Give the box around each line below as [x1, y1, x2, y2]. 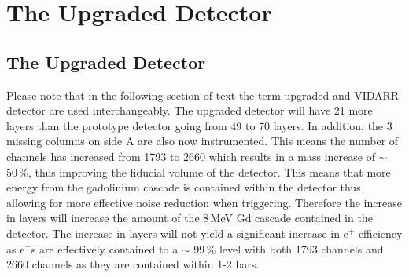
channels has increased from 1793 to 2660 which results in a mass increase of [6, 148, 375, 164]
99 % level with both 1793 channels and [193, 240, 384, 257]
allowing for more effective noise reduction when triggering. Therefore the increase [6, 194, 402, 210]
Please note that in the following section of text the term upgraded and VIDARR [6, 86, 400, 103]
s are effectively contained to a [31, 240, 179, 257]
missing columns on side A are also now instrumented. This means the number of [6, 133, 399, 149]
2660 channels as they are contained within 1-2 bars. [6, 256, 260, 272]
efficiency [358, 224, 403, 241]
